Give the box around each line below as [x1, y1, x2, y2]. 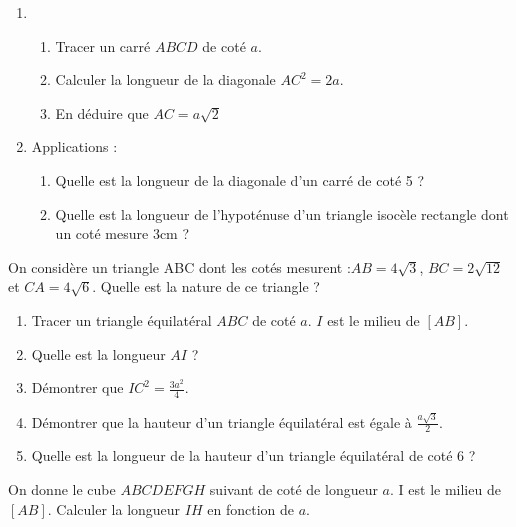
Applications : [31, 136, 118, 157]
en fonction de [207, 498, 294, 519]
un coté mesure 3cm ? [55, 223, 190, 244]
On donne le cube [8, 479, 116, 500]
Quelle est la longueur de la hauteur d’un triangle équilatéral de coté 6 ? [31, 445, 476, 466]
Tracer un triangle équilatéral [31, 309, 212, 330]
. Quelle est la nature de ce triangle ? [92, 276, 320, 297]
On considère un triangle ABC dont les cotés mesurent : [8, 256, 351, 277]
